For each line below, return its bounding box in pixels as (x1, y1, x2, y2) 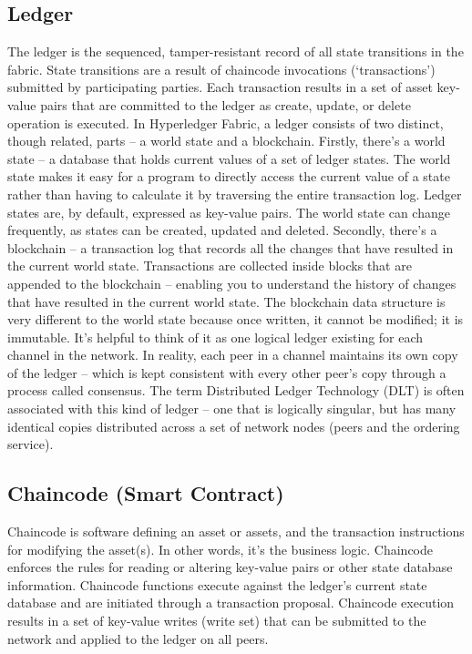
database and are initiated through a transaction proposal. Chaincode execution (7, 593, 455, 612)
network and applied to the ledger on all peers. (7, 628, 269, 648)
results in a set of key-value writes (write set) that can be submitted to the (7, 611, 426, 630)
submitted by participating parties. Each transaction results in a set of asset (7, 77, 433, 97)
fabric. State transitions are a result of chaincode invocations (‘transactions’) (7, 59, 436, 78)
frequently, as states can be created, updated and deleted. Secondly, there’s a (7, 220, 437, 240)
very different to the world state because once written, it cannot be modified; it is (7, 310, 464, 329)
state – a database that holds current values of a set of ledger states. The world (7, 148, 451, 168)
